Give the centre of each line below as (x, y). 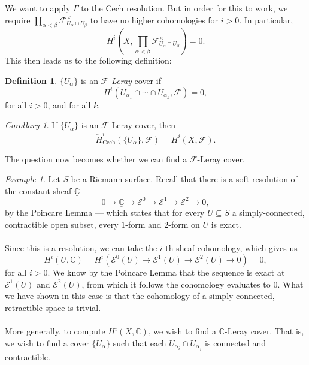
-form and (143, 224)
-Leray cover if (135, 80)
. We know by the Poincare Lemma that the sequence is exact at (166, 272)
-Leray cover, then (142, 125)
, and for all (69, 105)
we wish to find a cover (47, 343)
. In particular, (266, 19)
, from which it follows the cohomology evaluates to (176, 284)
